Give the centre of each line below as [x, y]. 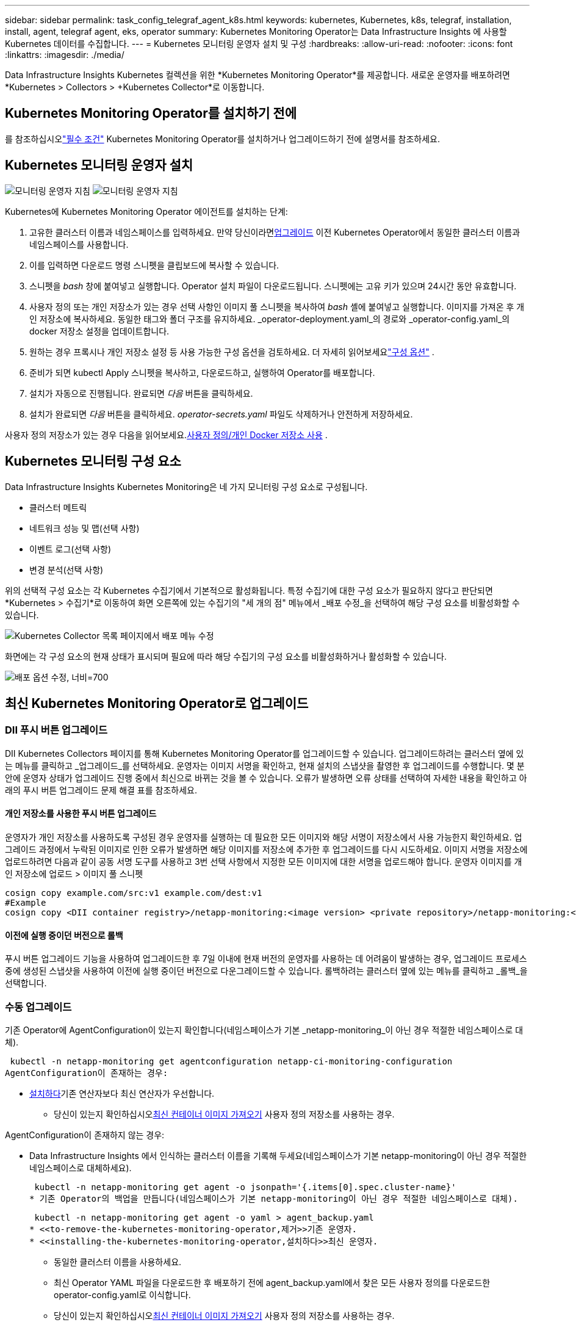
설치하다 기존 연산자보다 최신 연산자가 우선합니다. [122, 1093]
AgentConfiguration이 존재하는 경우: [87, 1073]
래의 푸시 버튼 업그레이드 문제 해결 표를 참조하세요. [101, 790]
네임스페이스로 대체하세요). [81, 1168]
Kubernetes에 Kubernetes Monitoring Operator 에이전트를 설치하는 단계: [146, 211]
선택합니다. [26, 983]
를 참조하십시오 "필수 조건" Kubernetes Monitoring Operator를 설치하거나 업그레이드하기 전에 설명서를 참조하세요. [223, 139]
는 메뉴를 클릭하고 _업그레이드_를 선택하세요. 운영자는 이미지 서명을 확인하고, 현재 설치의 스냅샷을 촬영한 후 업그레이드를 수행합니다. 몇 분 [265, 765]
